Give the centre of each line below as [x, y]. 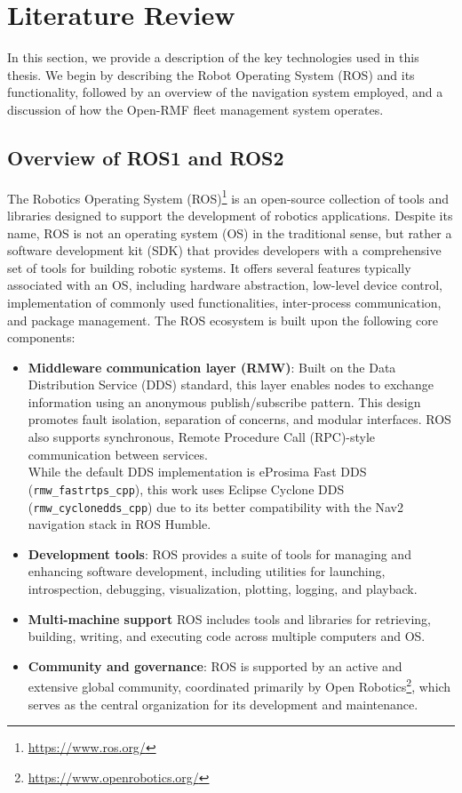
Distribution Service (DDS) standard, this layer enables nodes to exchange [231, 384]
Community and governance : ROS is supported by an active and [215, 665]
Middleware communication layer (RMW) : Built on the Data [212, 367]
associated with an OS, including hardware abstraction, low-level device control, [225, 285]
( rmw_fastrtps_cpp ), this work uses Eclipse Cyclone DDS [186, 489]
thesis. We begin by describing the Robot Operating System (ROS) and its [211, 74]
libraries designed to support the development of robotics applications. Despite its [230, 215]
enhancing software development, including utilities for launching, [207, 571]
